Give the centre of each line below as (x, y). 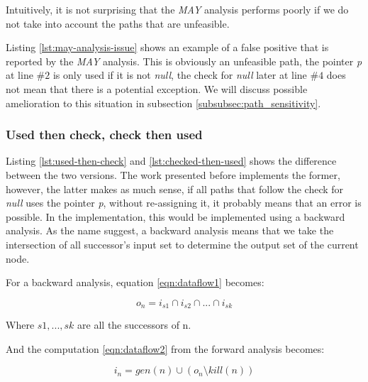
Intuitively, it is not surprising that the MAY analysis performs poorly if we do (177, 9)
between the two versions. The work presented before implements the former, (173, 174)
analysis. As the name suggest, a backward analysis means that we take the (170, 230)
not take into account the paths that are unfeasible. (118, 23)
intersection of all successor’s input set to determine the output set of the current (182, 244)
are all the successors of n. (134, 325)
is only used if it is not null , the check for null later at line (180, 75)
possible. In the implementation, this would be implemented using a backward (175, 216)
